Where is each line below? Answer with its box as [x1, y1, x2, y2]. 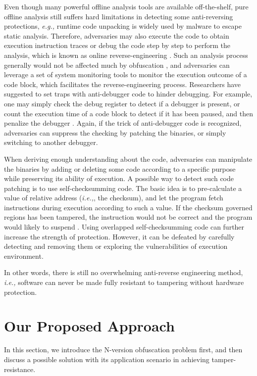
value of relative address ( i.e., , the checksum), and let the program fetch [4, 192, 223, 203]
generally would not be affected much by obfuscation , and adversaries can [4, 59, 230, 70]
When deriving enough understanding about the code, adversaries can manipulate [4, 153, 253, 164]
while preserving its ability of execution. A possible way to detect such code [4, 173, 234, 184]
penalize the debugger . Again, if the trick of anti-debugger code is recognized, [4, 118, 242, 128]
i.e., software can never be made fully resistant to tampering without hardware [4, 277, 244, 287]
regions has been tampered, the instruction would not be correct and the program [4, 212, 253, 222]
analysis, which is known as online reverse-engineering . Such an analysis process [4, 49, 248, 60]
